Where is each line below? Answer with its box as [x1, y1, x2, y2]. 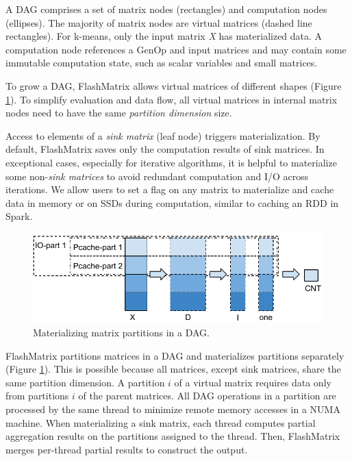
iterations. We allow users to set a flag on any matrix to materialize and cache [5, 182, 334, 197]
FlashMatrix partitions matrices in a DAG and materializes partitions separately [5, 348, 344, 362]
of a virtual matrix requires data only [174, 375, 331, 389]
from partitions [5, 388, 69, 403]
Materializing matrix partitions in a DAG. [33, 325, 210, 339]
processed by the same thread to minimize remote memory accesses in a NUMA [5, 401, 340, 416]
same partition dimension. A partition [5, 375, 165, 389]
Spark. [5, 209, 33, 223]
